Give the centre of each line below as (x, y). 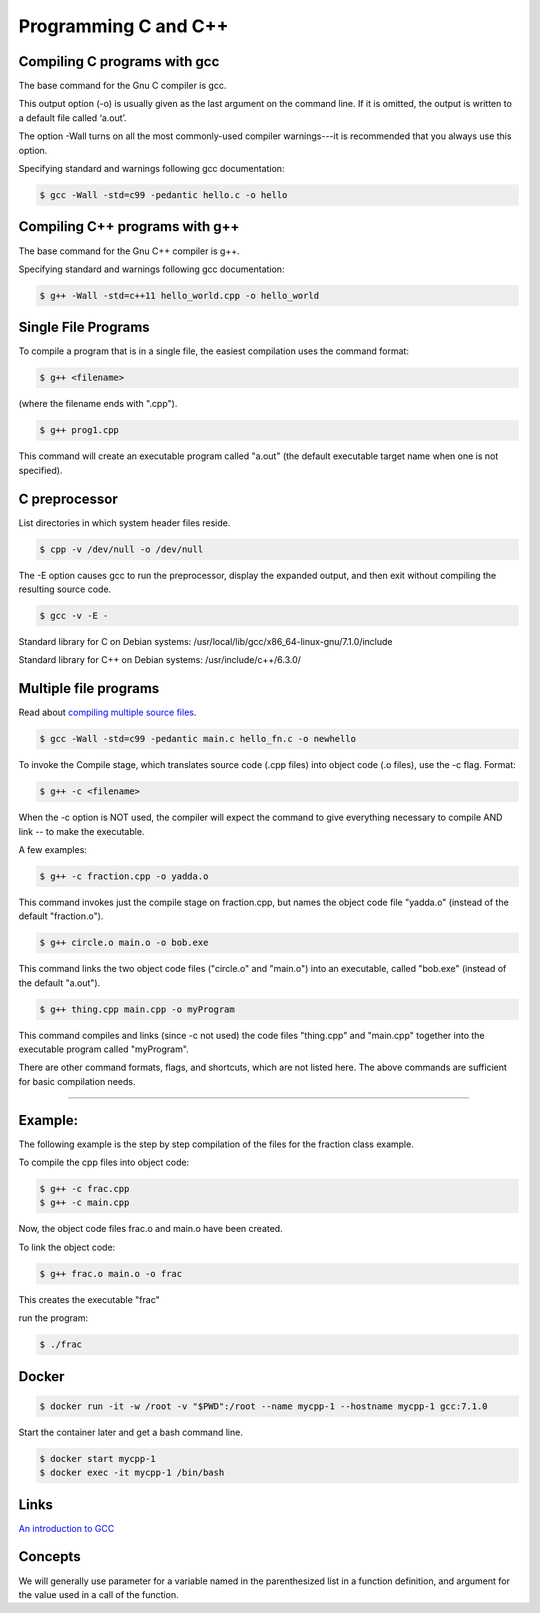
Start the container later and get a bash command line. (131, 1432)
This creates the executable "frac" (89, 1299)
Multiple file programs (89, 688)
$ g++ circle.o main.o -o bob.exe (124, 943)
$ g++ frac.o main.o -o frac (111, 1273)
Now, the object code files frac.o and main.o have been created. (151, 1229)
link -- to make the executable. (81, 831)
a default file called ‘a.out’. (72, 117)
